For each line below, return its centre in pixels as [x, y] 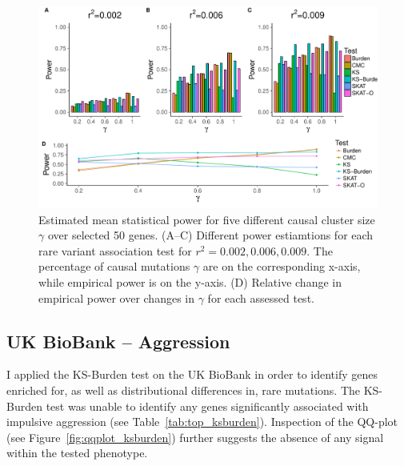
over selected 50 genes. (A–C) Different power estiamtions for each [210, 235]
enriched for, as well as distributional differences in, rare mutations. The [184, 390]
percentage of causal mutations [114, 266]
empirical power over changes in [117, 297]
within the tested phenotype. [77, 453]
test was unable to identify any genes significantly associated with [207, 406]
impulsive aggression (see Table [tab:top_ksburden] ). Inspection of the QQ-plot [202, 422]
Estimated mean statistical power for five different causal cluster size [207, 219]
